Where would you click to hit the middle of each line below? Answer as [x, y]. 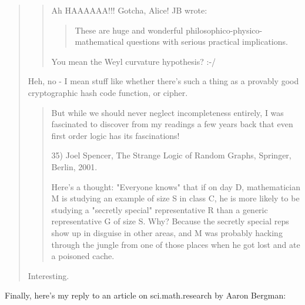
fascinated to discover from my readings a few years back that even [172, 124]
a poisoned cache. [83, 256]
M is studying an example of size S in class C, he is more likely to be [175, 198]
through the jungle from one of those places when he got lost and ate [176, 244]
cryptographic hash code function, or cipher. [108, 92]
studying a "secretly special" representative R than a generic [160, 209]
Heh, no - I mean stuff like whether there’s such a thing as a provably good [163, 81]
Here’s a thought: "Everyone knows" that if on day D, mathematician [176, 186]
